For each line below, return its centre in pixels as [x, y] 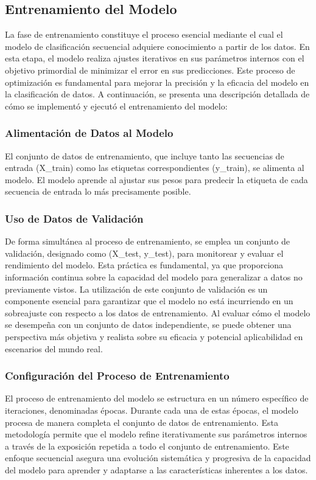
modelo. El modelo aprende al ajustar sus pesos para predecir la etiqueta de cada [156, 179]
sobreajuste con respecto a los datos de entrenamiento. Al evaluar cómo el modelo [158, 312]
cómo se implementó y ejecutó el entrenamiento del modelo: [116, 106]
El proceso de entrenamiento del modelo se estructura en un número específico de [157, 398]
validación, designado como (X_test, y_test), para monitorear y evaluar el [144, 253]
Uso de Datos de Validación [74, 218]
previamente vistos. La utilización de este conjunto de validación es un [136, 289]
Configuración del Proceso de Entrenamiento [117, 376]
